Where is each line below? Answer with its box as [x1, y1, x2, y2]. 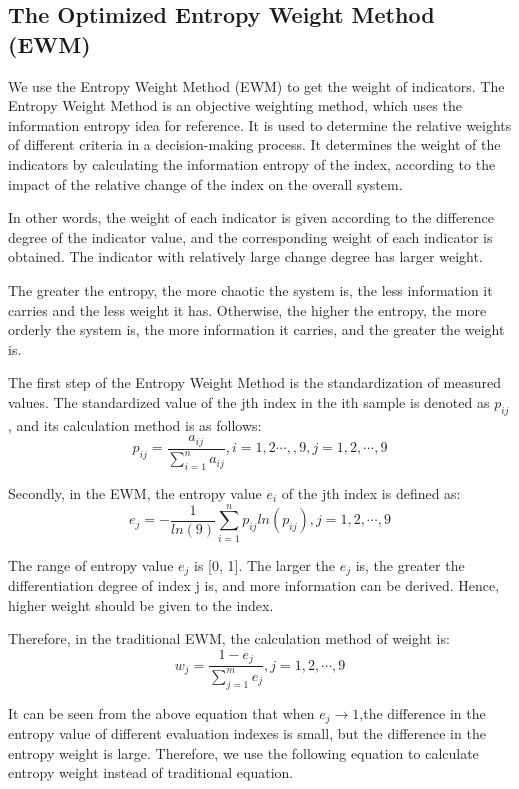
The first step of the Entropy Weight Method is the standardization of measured [8, 372, 502, 393]
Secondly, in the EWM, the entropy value [8, 482, 262, 503]
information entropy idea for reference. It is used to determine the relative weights [8, 114, 512, 135]
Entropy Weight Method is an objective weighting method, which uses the [8, 95, 462, 116]
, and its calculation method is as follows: [8, 414, 262, 435]
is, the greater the [355, 554, 465, 575]
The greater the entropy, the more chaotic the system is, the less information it [8, 279, 493, 300]
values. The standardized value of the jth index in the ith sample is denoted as [8, 391, 490, 412]
